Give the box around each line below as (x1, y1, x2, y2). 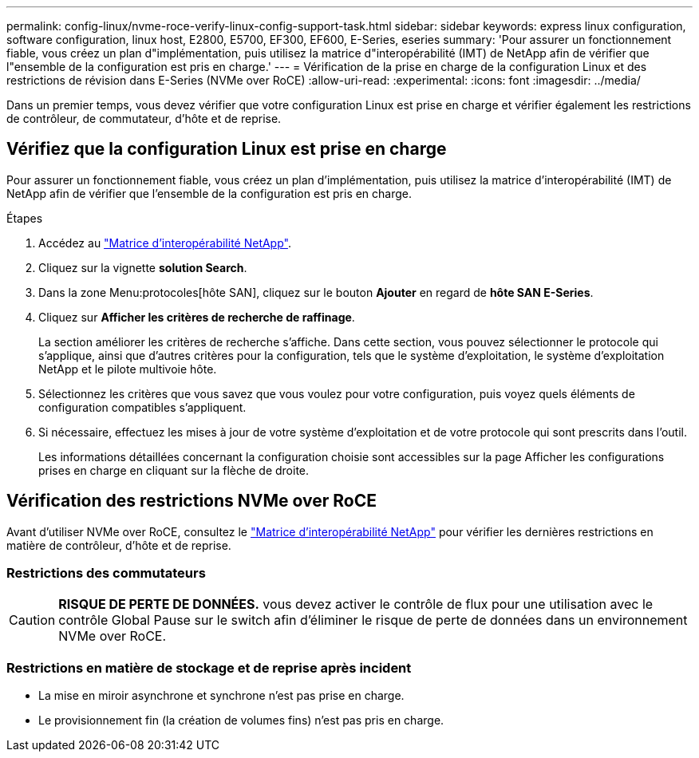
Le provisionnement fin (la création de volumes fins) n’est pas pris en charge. (38, 713, 444, 728)
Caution (9, 612, 56, 629)
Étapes (6, 211, 43, 225)
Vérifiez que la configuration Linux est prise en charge (6, 139, 447, 160)
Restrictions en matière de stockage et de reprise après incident (6, 659, 412, 676)
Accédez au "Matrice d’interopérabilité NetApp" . (38, 235, 291, 250)
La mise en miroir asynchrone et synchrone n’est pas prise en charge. (38, 689, 405, 703)
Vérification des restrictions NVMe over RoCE (6, 491, 377, 511)
